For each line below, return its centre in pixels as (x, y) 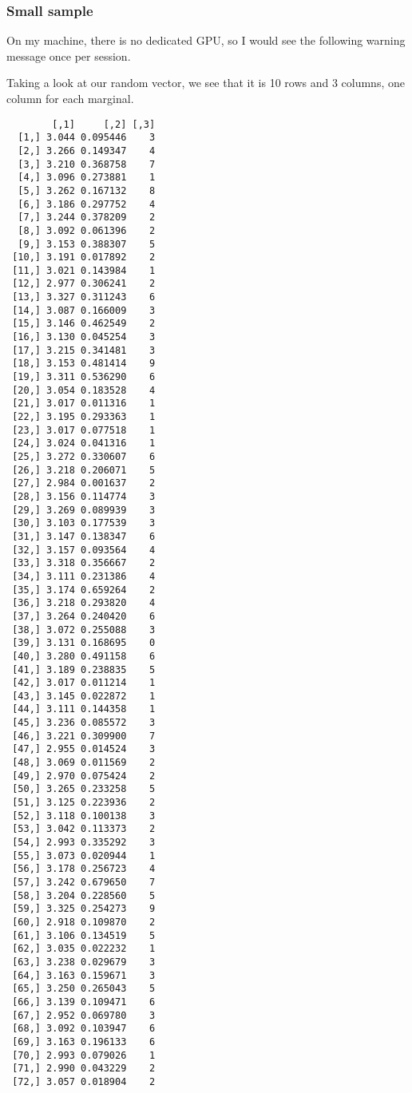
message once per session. (69, 55)
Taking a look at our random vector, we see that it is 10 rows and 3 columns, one (206, 83)
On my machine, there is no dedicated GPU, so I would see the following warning (206, 40)
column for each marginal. (70, 98)
